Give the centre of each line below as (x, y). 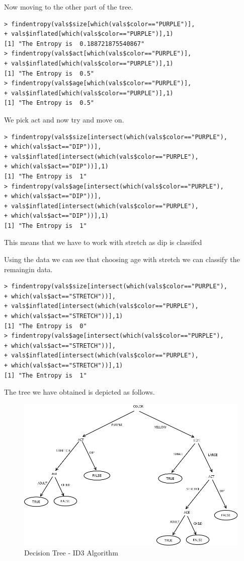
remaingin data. (28, 269)
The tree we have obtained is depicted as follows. (79, 392)
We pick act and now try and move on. (64, 119)
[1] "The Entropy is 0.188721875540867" (74, 44)
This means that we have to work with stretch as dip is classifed (103, 242)
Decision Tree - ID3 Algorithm (71, 552)
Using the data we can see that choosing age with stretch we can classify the (122, 259)
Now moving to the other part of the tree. (69, 7)
